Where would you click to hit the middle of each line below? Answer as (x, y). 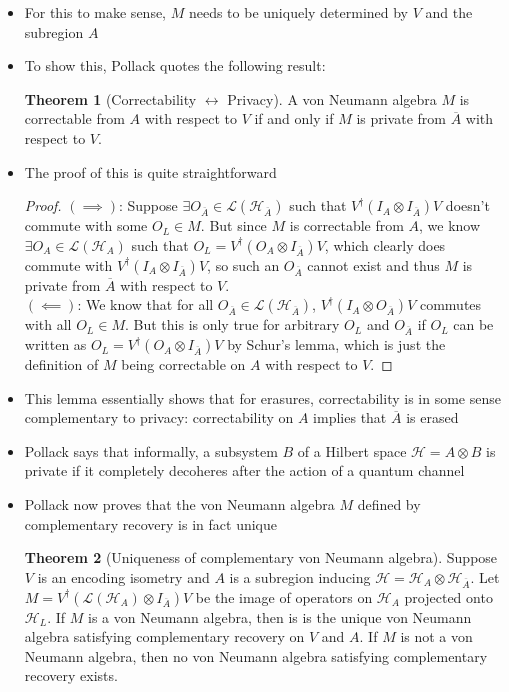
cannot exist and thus (373, 264)
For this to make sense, (95, 12)
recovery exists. (71, 675)
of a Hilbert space (352, 450)
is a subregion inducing (300, 576)
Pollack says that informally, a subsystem (151, 450)
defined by (389, 504)
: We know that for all (145, 304)
